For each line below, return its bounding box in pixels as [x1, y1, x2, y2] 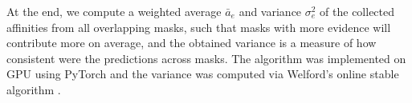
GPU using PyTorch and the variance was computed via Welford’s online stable [6, 65, 399, 82]
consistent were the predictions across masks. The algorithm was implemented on [6, 50, 406, 66]
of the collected [320, 3, 395, 19]
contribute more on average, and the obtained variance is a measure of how [6, 34, 377, 51]
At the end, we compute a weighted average [6, 3, 222, 19]
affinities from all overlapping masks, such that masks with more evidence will [6, 18, 391, 35]
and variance [239, 3, 302, 19]
